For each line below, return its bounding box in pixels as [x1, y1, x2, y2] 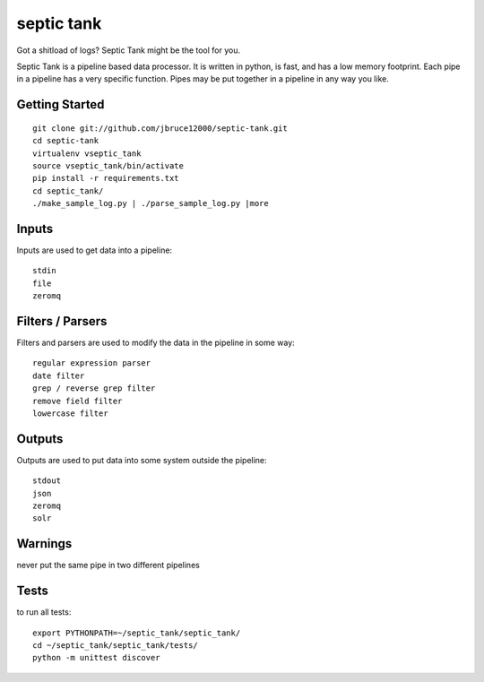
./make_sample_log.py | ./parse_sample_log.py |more [32, 198, 269, 209]
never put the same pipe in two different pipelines [16, 560, 201, 571]
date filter [32, 370, 85, 381]
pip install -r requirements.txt [32, 173, 179, 184]
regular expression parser [32, 358, 151, 368]
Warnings [16, 536, 73, 551]
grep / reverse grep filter [32, 384, 156, 393]
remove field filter [32, 395, 123, 406]
